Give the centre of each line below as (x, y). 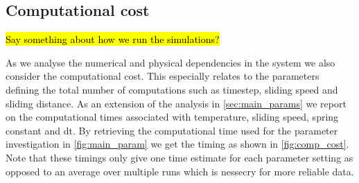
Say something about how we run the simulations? (113, 39)
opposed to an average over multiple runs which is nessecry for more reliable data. (180, 171)
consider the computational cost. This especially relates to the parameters (163, 76)
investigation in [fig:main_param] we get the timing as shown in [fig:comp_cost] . (177, 144)
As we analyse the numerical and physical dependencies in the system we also (170, 62)
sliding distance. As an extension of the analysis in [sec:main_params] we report (176, 103)
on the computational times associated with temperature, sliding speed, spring (172, 117)
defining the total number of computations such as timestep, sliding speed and (172, 89)
